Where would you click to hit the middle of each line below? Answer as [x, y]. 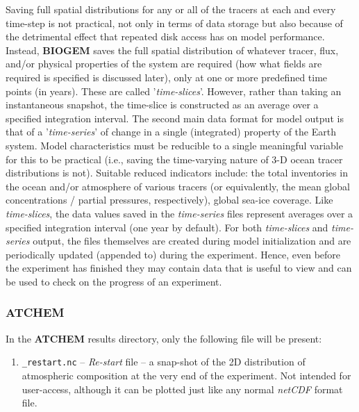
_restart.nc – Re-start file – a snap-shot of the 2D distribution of [164, 362]
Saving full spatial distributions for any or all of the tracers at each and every [171, 9]
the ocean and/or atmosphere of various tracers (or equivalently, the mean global [178, 186]
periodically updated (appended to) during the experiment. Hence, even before [173, 254]
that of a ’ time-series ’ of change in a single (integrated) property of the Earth [171, 132]
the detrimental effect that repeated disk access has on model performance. [165, 36]
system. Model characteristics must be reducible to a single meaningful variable [174, 145]
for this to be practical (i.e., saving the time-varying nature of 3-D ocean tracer [174, 159]
